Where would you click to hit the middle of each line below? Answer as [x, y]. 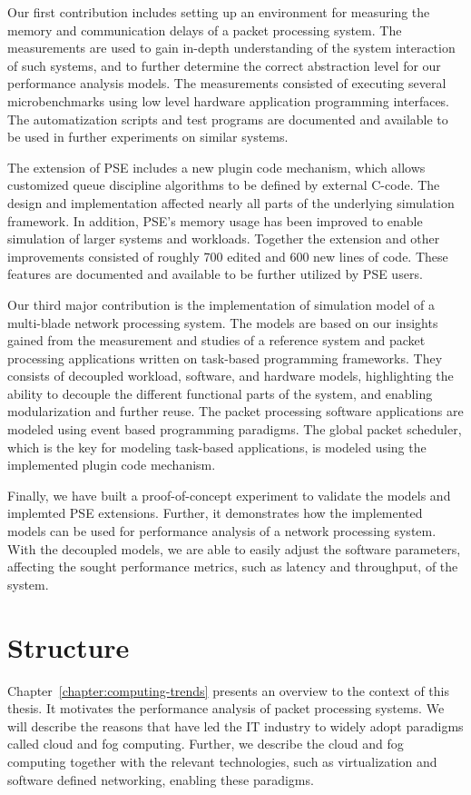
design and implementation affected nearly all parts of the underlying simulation [231, 202]
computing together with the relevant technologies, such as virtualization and [222, 761]
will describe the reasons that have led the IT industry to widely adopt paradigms [235, 725]
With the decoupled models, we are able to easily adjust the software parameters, [234, 548]
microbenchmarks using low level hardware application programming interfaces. [229, 100]
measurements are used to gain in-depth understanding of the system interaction [231, 48]
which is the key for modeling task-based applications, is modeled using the [217, 447]
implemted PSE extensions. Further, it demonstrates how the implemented [215, 513]
